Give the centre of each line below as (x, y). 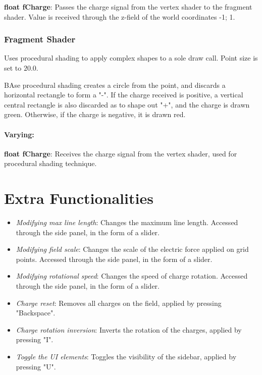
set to (13, 68)
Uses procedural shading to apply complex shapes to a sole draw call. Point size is (131, 58)
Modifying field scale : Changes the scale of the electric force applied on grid (132, 249)
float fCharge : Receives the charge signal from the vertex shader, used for (121, 153)
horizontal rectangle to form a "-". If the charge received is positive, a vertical (124, 95)
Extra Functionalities (79, 198)
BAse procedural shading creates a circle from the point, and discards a (115, 85)
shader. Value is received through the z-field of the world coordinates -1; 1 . (120, 16)
